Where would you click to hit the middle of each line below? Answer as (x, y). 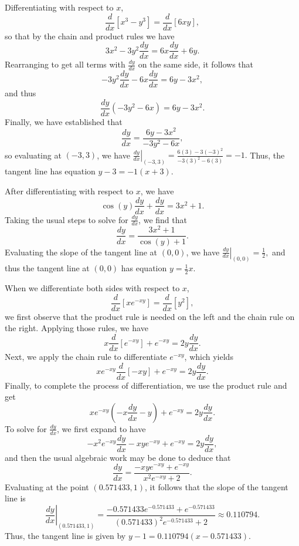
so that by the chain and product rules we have (90, 36)
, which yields (209, 357)
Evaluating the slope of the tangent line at (81, 252)
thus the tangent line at (47, 268)
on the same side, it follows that (196, 64)
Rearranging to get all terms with (65, 64)
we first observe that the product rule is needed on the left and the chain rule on (150, 316)
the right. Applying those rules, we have (77, 328)
